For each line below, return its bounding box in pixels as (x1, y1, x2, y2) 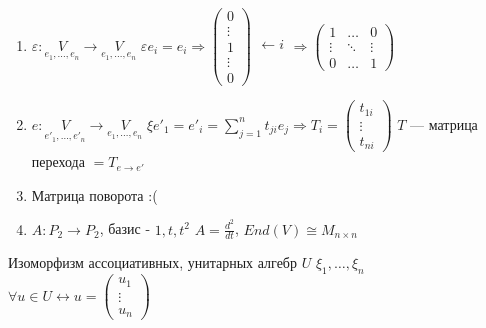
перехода (31, 151, 85, 172)
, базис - (99, 218, 151, 239)
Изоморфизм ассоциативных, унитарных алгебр (8, 252, 297, 273)
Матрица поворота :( (31, 184, 158, 205)
